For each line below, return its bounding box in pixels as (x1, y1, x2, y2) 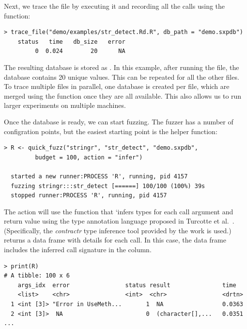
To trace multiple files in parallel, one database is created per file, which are (4, 81, 230, 91)
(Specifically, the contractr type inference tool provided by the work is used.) (4, 225, 232, 235)
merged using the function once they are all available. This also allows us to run (4, 90, 242, 101)
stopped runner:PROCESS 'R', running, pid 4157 (11, 192, 167, 199)
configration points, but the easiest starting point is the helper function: (4, 126, 217, 136)
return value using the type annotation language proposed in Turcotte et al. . (4, 216, 234, 226)
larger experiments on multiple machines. (4, 100, 126, 110)
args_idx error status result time (17, 281, 236, 289)
